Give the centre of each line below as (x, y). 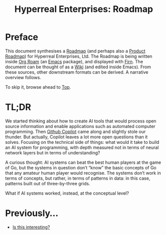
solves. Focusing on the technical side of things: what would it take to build (82, 142)
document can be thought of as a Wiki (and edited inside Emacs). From (78, 67)
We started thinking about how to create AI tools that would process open (81, 121)
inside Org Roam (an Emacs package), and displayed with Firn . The (74, 61)
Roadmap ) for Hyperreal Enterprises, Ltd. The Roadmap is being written (79, 56)
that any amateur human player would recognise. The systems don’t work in (83, 173)
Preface (22, 37)
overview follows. (23, 77)
